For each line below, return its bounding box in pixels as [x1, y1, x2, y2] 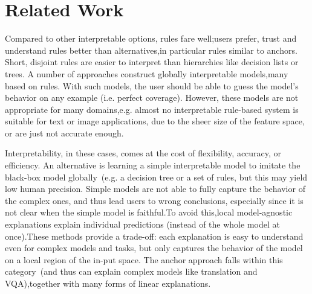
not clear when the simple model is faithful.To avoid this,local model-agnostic [5, 206, 293, 219]
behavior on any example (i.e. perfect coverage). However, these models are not [5, 91, 299, 104]
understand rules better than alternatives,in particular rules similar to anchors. [5, 43, 297, 56]
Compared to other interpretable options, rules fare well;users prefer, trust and [5, 32, 297, 45]
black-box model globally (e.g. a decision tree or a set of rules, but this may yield [5, 170, 308, 183]
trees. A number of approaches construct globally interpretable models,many [5, 67, 288, 80]
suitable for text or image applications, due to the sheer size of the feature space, [5, 115, 305, 127]
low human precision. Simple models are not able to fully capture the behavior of [5, 182, 305, 195]
